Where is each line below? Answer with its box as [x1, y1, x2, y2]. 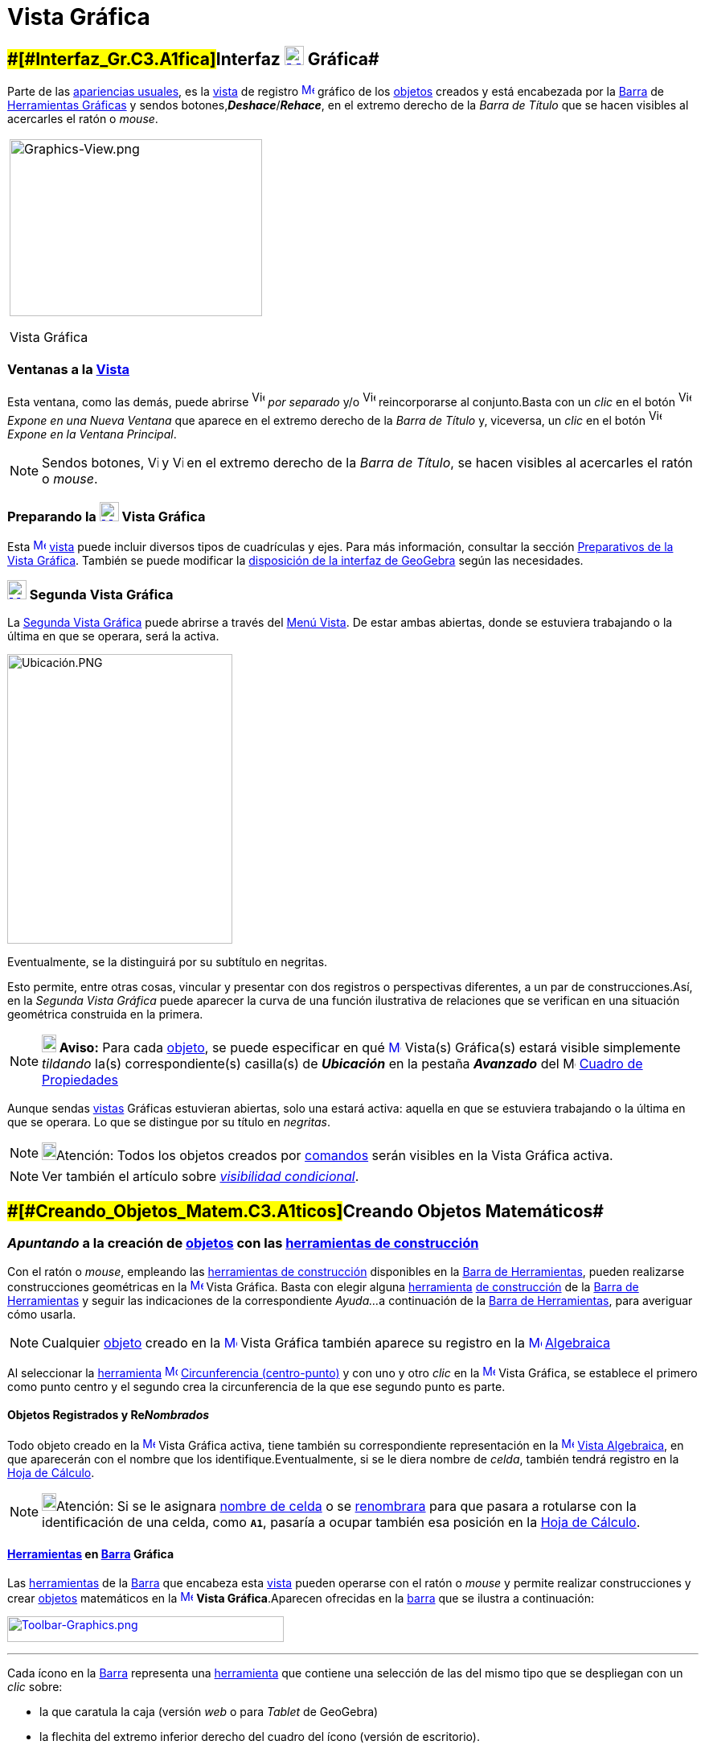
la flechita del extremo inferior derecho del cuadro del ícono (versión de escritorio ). [39, 1730, 480, 1744]
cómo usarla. [7, 1307, 76, 1321]
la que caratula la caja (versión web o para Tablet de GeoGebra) [39, 1705, 379, 1719]
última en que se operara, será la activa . [7, 629, 219, 644]
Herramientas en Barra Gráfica [7, 1547, 174, 1562]
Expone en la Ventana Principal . [7, 426, 177, 441]
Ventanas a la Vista [7, 360, 129, 377]
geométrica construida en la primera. [7, 1007, 203, 1022]
